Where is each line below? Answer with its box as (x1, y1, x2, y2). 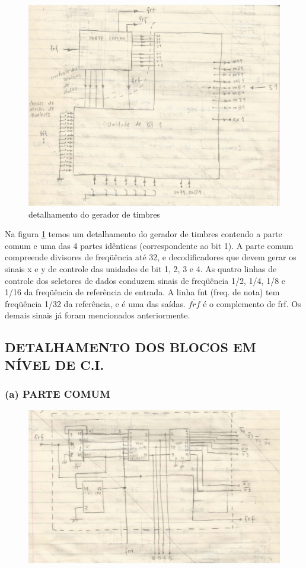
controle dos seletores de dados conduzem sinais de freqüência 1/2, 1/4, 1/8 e (5, 274, 286, 286)
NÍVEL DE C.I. (5, 355, 104, 374)
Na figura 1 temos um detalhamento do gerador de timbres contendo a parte (5, 228, 282, 240)
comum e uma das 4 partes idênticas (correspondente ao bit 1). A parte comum (5, 239, 294, 251)
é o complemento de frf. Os (203, 297, 301, 309)
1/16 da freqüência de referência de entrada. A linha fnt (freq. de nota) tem (5, 286, 280, 298)
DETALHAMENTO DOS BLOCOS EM (5, 338, 256, 356)
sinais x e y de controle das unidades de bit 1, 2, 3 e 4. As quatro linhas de (5, 263, 277, 275)
